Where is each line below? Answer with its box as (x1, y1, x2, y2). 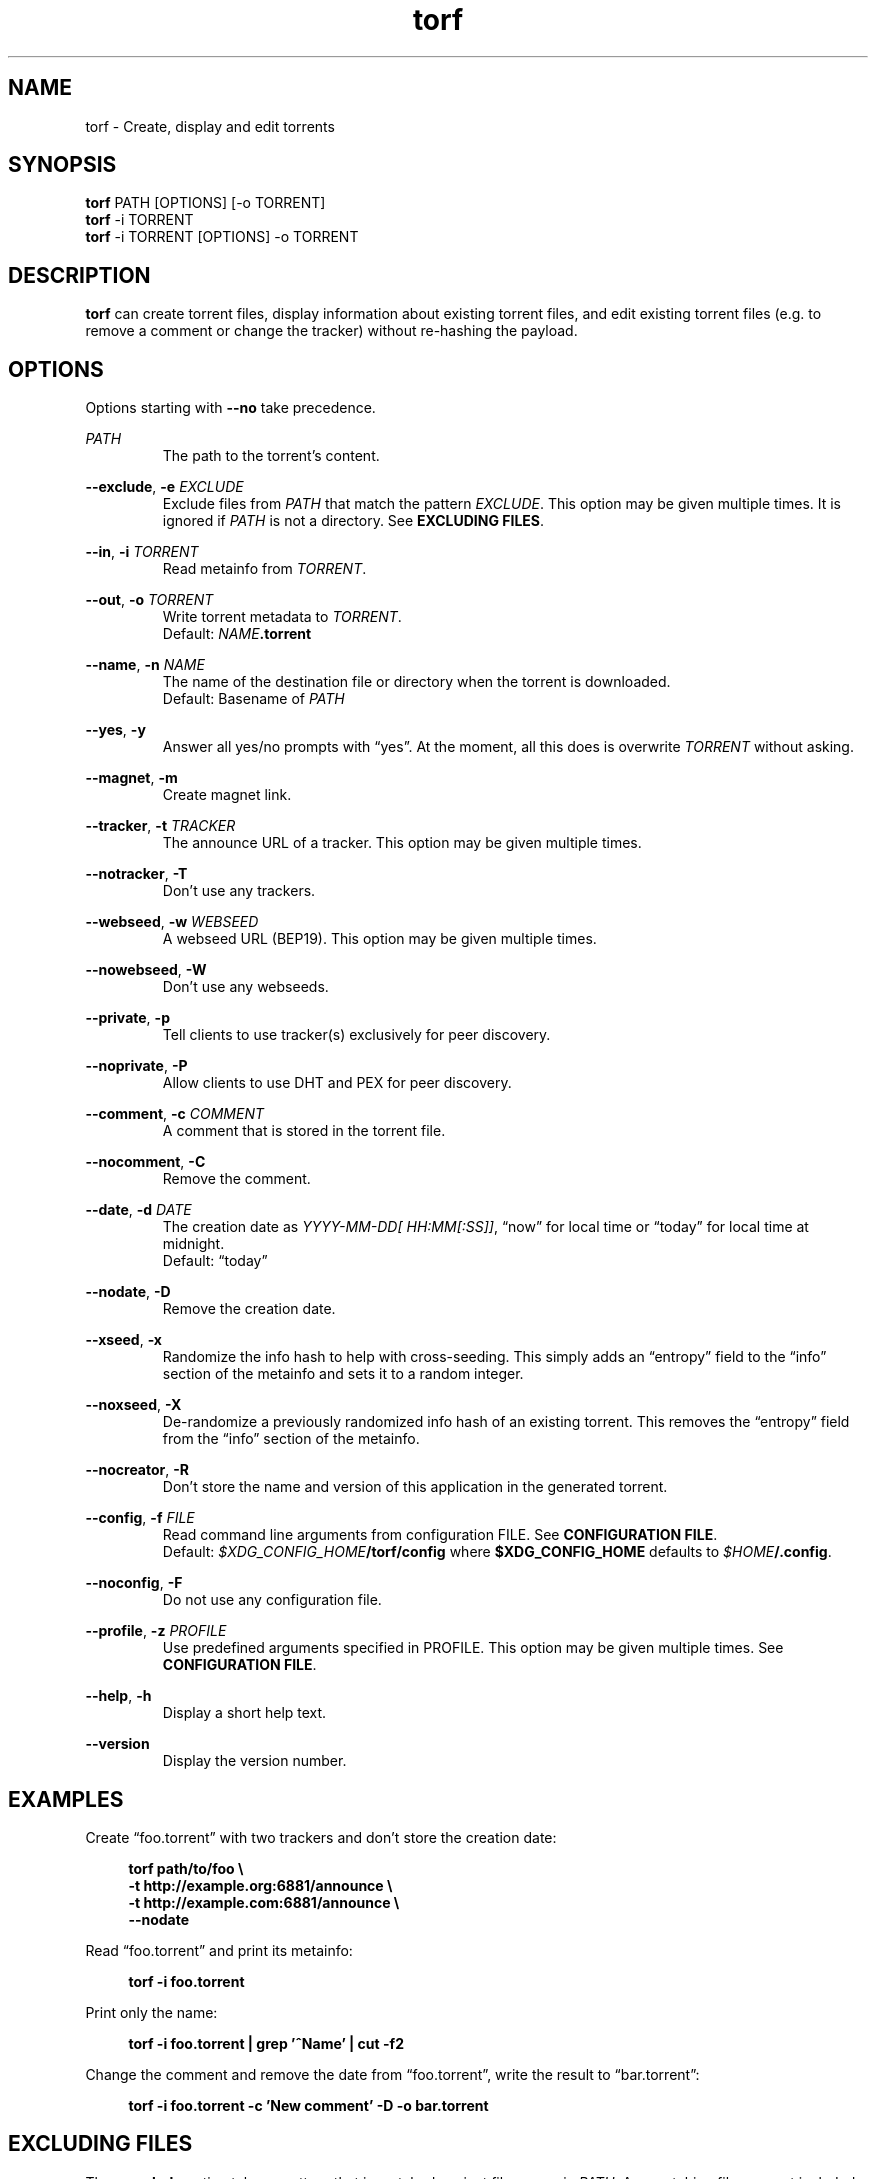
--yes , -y (85, 721, 146, 739)
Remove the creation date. (162, 1300, 336, 1318)
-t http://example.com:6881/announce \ (128, 1893, 400, 1911)
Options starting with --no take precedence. (85, 399, 376, 417)
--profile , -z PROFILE (85, 1622, 227, 1640)
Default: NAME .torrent (162, 625, 312, 643)
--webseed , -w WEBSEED (85, 913, 259, 931)
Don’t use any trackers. (162, 882, 316, 900)
